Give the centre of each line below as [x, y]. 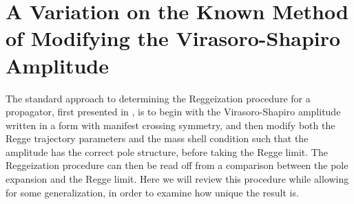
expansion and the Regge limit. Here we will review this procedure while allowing [177, 179]
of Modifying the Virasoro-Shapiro [173, 38]
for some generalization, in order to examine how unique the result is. [152, 192]
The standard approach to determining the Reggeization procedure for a [158, 98]
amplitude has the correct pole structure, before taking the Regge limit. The [167, 151]
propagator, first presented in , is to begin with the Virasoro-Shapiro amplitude [173, 112]
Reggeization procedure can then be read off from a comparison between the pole [177, 165]
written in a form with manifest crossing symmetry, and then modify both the [170, 125]
